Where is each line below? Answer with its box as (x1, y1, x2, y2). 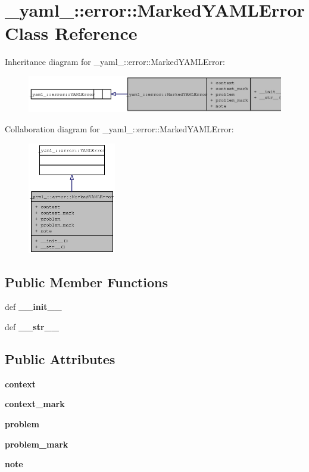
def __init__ (5, 300, 62, 313)
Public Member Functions (5, 272, 168, 291)
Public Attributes (5, 349, 116, 368)
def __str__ (5, 321, 59, 333)
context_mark (5, 398, 65, 410)
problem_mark (5, 437, 68, 450)
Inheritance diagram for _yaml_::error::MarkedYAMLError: (5, 55, 225, 68)
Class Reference (5, 21, 138, 45)
